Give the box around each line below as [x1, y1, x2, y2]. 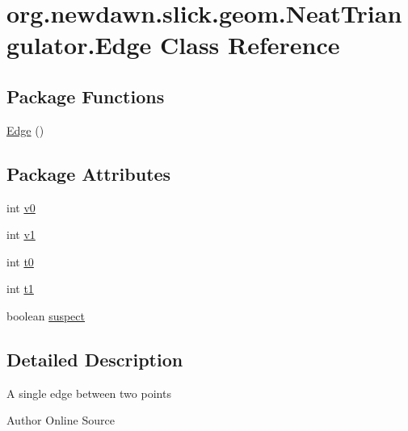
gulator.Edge [6, 28, 152, 61]
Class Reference [160, 28, 340, 61]
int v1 [6, 226, 36, 243]
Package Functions [6, 83, 165, 108]
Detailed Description [6, 346, 183, 371]
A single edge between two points [6, 384, 171, 401]
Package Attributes [6, 161, 171, 186]
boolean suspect [6, 307, 85, 324]
